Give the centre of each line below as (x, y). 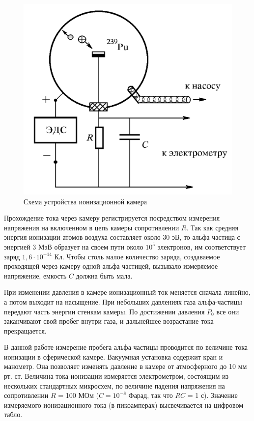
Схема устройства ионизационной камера (85, 201)
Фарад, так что (151, 395)
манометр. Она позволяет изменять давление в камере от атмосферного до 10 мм (126, 366)
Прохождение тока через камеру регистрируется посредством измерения (112, 218)
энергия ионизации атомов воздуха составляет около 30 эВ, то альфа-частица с (122, 237)
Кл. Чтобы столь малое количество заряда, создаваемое (137, 256)
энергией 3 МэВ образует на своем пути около (74, 246)
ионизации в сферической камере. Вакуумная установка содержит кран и (113, 356)
